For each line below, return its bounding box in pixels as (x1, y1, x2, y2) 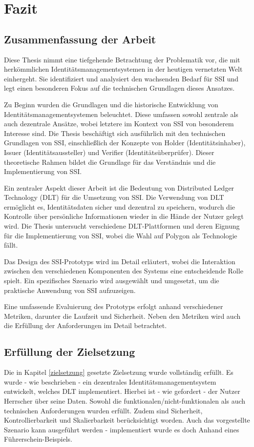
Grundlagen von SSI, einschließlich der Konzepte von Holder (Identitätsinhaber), (4, 137, 246, 148)
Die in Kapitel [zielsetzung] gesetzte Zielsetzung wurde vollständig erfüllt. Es (4, 367, 233, 377)
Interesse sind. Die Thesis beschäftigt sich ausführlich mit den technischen (4, 128, 226, 138)
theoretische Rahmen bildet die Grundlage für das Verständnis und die (4, 156, 216, 167)
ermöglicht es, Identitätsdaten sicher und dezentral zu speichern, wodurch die (4, 201, 235, 212)
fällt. (4, 240, 18, 250)
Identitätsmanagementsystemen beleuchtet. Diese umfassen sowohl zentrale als (4, 109, 238, 119)
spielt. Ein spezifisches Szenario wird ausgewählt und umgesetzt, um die (4, 275, 219, 286)
